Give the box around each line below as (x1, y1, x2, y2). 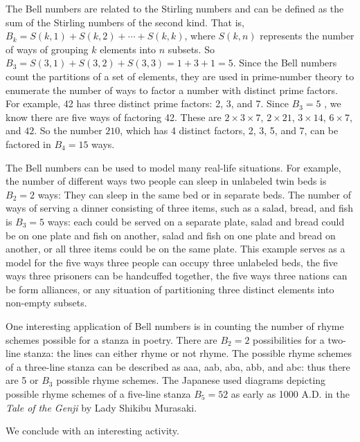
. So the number (34, 123, 102, 138)
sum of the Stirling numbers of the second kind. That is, (6, 15, 244, 29)
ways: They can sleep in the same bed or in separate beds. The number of (37, 187, 351, 201)
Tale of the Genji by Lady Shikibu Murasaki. (6, 400, 197, 414)
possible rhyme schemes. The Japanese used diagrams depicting (56, 373, 326, 387)
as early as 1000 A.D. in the (231, 387, 350, 401)
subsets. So (168, 42, 215, 56)
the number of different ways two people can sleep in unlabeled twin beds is (6, 174, 327, 188)
